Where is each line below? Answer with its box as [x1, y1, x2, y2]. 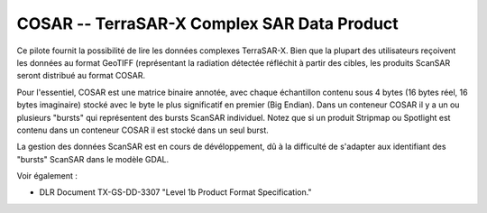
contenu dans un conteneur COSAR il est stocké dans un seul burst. [16, 125, 270, 135]
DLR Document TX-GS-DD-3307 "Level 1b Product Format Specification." [39, 187, 312, 198]
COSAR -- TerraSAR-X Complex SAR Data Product [16, 14, 399, 33]
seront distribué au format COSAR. [16, 70, 146, 81]
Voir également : [16, 171, 78, 181]
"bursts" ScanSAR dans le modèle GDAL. [16, 153, 170, 164]
